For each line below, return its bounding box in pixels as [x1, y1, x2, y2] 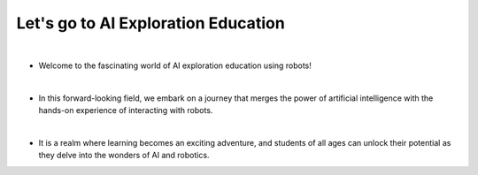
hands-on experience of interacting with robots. [38, 105, 213, 116]
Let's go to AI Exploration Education [16, 13, 285, 33]
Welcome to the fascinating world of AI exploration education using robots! [38, 60, 312, 71]
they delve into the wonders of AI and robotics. [38, 150, 210, 161]
